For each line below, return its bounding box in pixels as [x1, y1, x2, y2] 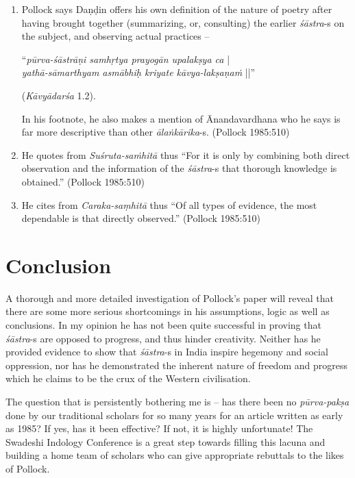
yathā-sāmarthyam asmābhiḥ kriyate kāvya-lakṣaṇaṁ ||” [21, 65, 256, 79]
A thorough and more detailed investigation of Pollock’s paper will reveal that [5, 290, 334, 305]
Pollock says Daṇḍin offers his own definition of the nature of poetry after [21, 2, 332, 16]
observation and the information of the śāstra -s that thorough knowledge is [21, 161, 337, 175]
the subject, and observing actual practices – [21, 29, 210, 43]
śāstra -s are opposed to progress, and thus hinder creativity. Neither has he [5, 331, 321, 345]
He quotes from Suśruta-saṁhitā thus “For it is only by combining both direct [21, 147, 350, 162]
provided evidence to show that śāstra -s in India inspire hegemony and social [5, 344, 328, 359]
